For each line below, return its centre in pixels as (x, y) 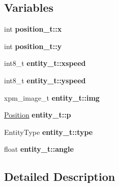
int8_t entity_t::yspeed (45, 80)
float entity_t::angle (39, 149)
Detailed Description (60, 177)
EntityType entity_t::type (49, 132)
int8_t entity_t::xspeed (45, 63)
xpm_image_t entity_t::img (52, 97)
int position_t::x (33, 29)
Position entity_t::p (38, 115)
